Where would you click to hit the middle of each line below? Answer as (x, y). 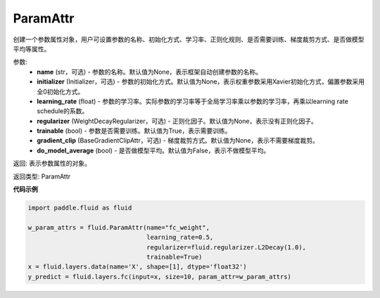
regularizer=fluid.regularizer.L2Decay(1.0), (226, 247)
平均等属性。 (32, 48)
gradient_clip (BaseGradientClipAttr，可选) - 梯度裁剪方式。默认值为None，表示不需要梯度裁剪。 (178, 141)
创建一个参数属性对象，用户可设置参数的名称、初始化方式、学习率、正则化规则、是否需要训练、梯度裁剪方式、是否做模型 (189, 39)
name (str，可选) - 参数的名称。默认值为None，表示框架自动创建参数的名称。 (150, 72)
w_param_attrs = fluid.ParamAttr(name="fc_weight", (119, 227)
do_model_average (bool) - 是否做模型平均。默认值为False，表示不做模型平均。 (153, 150)
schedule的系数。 (63, 111)
